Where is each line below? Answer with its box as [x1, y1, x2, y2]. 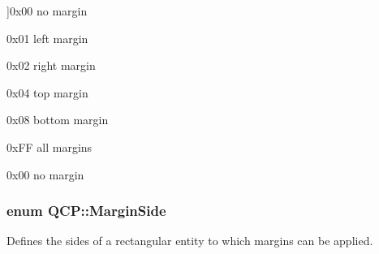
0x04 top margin [6, 84, 88, 101]
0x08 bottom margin [6, 111, 109, 128]
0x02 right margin [6, 57, 96, 74]
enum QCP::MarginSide [6, 200, 166, 221]
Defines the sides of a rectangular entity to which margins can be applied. [6, 232, 373, 249]
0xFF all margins [6, 138, 93, 155]
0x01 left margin [6, 29, 88, 46]
